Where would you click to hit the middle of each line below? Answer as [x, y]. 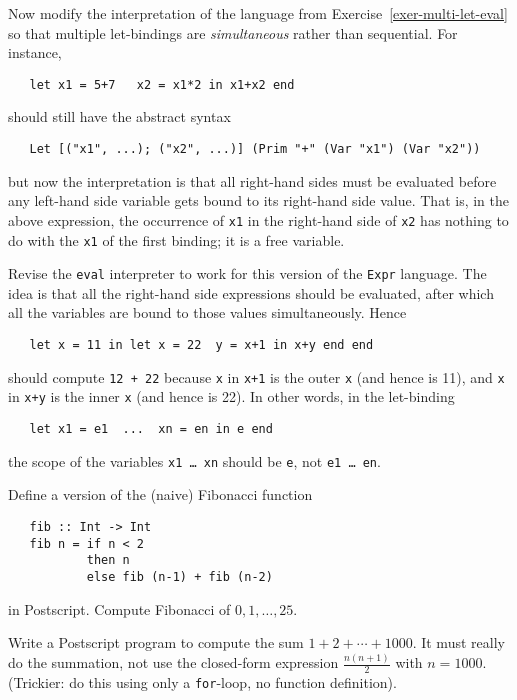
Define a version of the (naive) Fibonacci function [160, 494]
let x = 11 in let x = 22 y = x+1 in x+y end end [201, 345]
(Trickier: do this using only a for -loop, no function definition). [202, 681]
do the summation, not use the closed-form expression [173, 662]
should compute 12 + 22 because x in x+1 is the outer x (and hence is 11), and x [256, 376]
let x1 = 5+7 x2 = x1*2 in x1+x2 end [162, 84]
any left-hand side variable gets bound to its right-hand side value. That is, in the [258, 200]
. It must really [458, 642]
